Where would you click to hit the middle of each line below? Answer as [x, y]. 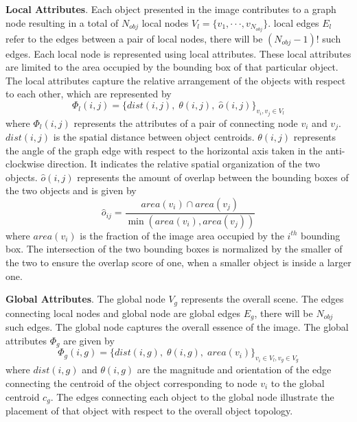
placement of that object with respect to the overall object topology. [149, 410]
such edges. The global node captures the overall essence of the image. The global [177, 327]
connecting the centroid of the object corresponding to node [131, 383]
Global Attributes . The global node [85, 299]
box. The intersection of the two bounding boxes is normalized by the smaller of [174, 249]
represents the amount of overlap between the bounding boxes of [213, 177]
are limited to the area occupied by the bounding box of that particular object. [172, 67]
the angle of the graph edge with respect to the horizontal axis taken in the [164, 150]
